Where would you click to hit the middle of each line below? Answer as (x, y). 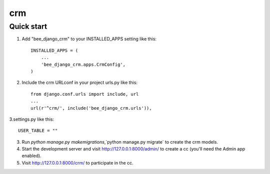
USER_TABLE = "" (38, 131)
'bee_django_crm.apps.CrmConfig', (83, 64)
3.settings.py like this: (32, 119)
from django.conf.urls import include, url (85, 94)
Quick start (28, 26)
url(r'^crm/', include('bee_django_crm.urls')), (91, 108)
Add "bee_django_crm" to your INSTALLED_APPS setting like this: (89, 39)
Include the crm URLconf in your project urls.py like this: (79, 83)
